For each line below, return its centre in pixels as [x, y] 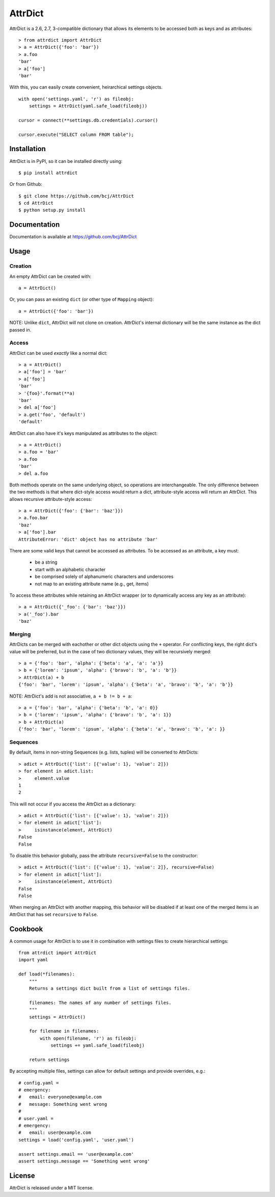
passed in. [20, 330]
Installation [28, 149]
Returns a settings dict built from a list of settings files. [109, 989]
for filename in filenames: [64, 1031]
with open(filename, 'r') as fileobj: [88, 1038]
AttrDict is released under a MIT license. [52, 1188]
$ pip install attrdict [48, 173]
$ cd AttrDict [36, 203]
